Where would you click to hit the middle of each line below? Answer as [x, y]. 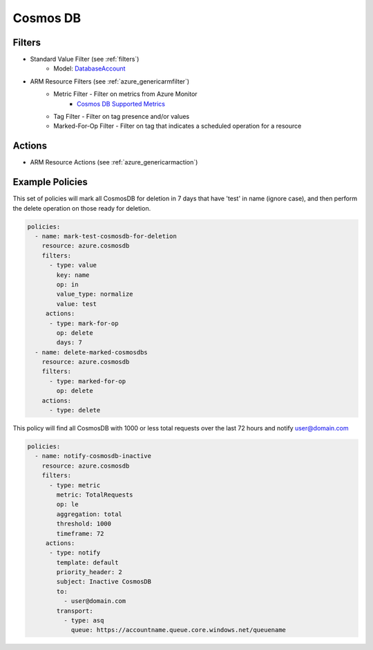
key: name [73, 275]
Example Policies [50, 182]
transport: [75, 611]
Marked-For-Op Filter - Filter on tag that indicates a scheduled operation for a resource [178, 126]
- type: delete [75, 410]
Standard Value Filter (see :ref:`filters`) [85, 59]
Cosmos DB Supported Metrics [121, 104]
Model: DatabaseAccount [89, 68]
